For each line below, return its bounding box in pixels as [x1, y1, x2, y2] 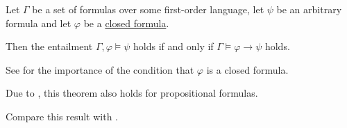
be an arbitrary [276, 2, 342, 16]
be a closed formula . [83, 15, 169, 30]
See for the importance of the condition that [6, 62, 194, 77]
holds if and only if [133, 39, 214, 54]
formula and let [6, 15, 71, 30]
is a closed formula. [206, 62, 289, 77]
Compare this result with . [6, 109, 119, 123]
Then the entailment [6, 39, 93, 54]
